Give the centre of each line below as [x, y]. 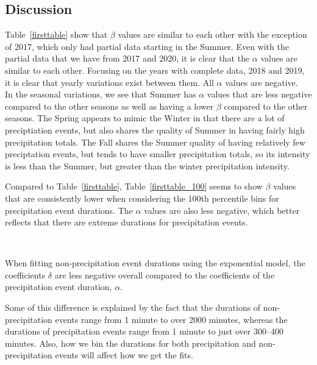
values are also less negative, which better [222, 210]
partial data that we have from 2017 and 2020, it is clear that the [127, 58]
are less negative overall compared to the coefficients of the [165, 275]
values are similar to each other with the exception [212, 34]
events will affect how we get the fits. [124, 355]
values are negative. [262, 82]
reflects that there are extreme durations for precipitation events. [126, 222]
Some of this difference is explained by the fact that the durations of [133, 307]
